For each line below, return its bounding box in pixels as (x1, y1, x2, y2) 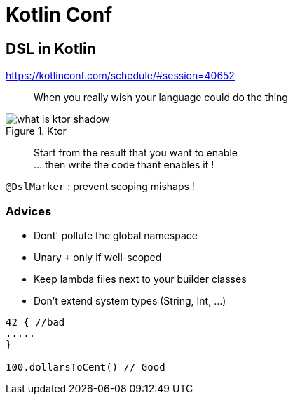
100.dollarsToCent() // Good (6, 361, 165, 373)
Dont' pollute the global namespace (34, 229, 198, 241)
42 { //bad (6, 316, 65, 328)
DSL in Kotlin (6, 39, 96, 58)
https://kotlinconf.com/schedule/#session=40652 (6, 69, 235, 82)
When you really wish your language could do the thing (34, 91, 288, 104)
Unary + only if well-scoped (34, 251, 162, 263)
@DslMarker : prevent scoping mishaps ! (6, 180, 195, 193)
